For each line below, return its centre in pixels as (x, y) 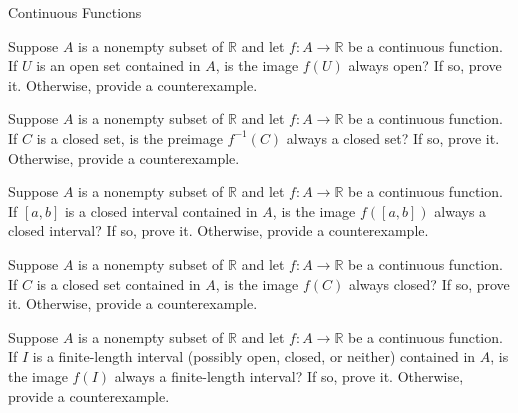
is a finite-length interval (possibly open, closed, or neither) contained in (254, 356)
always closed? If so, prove (429, 283)
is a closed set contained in (118, 283)
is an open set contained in (118, 65)
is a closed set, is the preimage (129, 137)
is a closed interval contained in (161, 210)
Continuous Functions (75, 12)
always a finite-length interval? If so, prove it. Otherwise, (289, 375)
